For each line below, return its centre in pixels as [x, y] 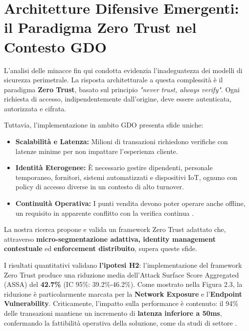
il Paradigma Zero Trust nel [100, 27]
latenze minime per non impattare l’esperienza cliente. [97, 151]
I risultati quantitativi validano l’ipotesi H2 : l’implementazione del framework [123, 265]
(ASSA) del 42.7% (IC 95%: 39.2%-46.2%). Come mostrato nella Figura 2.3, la [123, 284]
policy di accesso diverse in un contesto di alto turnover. [100, 187]
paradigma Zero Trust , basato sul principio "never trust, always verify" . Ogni [122, 89]
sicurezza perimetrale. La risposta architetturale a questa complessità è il [113, 80]
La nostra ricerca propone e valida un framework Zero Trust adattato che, [115, 229]
